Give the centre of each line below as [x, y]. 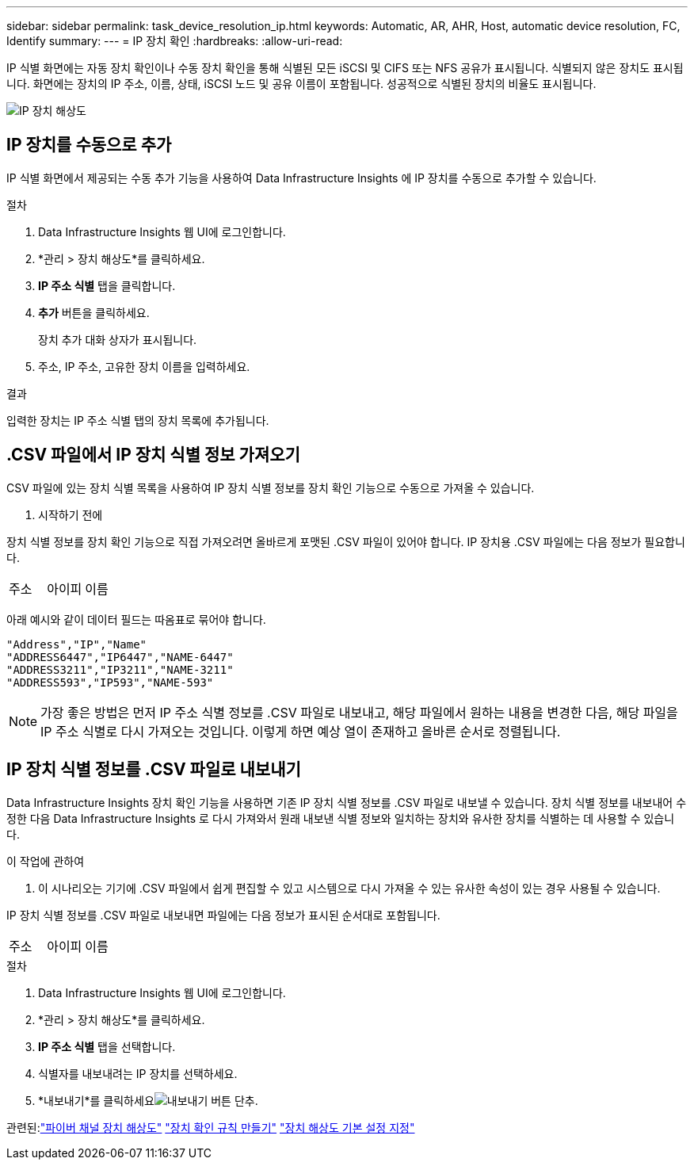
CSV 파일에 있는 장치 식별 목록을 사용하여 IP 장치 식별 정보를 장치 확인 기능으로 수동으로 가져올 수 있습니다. [271, 487]
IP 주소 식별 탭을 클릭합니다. [107, 285]
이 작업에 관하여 [46, 861]
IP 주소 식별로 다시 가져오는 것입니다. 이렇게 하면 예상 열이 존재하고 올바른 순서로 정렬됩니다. [301, 731]
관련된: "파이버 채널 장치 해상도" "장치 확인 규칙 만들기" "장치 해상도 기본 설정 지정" [211, 1127]
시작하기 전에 [71, 514]
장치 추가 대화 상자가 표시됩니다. [118, 339]
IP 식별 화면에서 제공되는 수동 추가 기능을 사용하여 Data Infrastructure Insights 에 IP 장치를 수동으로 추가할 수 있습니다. [301, 178]
